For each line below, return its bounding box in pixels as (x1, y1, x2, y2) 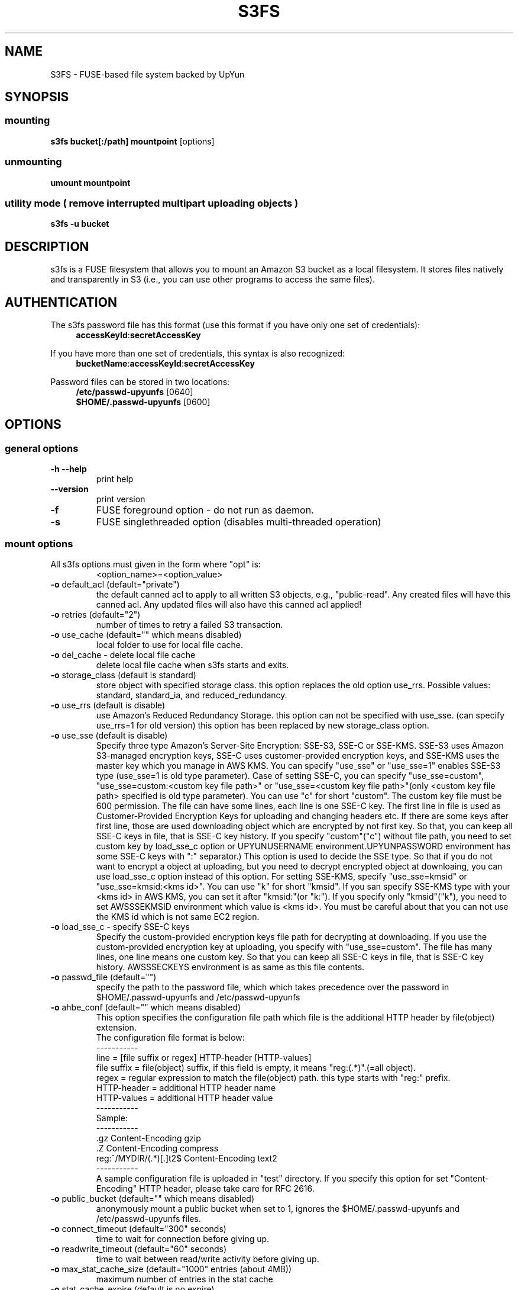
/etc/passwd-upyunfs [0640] (76, 387, 193, 397)
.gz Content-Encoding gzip (96, 1132, 201, 1143)
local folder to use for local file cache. (96, 639, 243, 650)
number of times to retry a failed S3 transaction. (96, 619, 283, 630)
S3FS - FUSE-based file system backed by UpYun (50, 69, 245, 79)
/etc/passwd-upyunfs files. (96, 1213, 201, 1224)
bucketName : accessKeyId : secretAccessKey (76, 358, 255, 368)
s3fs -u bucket (50, 219, 109, 229)
